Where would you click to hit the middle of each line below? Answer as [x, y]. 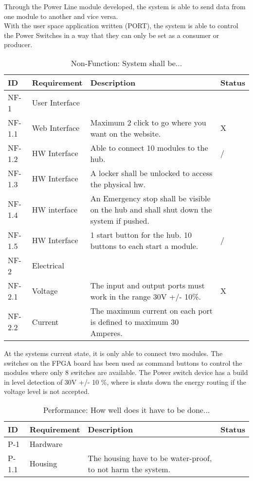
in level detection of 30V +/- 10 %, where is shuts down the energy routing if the [125, 382]
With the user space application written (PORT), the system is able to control [121, 26]
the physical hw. [118, 184]
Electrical [48, 266]
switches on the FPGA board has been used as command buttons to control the [123, 363]
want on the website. [126, 133]
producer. [18, 45]
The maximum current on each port [151, 310]
